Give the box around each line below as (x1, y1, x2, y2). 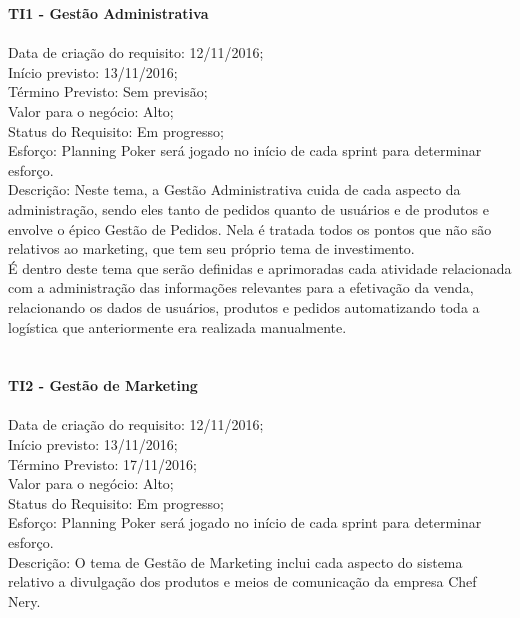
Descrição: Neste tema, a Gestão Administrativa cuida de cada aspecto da (8, 179, 461, 200)
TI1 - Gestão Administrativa (8, 3, 209, 23)
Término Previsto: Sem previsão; (8, 81, 208, 102)
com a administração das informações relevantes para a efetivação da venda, (8, 277, 474, 298)
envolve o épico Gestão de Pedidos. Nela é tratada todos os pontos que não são (8, 218, 492, 239)
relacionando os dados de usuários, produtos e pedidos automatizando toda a (8, 296, 480, 317)
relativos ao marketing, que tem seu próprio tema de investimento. (8, 238, 415, 259)
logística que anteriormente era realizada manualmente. (8, 316, 347, 337)
